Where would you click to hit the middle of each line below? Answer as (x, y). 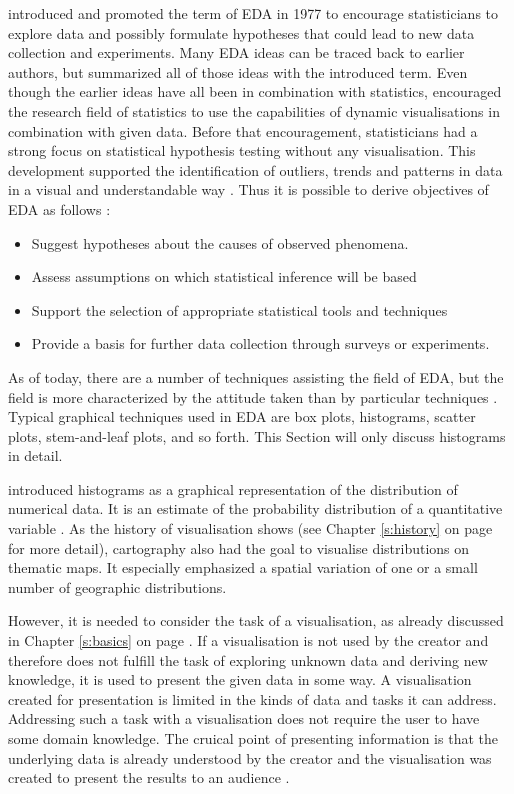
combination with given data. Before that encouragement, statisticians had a (243, 130)
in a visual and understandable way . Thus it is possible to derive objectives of (248, 189)
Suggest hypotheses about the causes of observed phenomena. (220, 242)
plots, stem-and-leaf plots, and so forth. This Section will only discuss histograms (257, 435)
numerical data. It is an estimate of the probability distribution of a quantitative (255, 508)
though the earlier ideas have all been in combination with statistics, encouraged (255, 91)
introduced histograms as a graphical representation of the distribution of (233, 488)
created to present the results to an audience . (149, 777)
